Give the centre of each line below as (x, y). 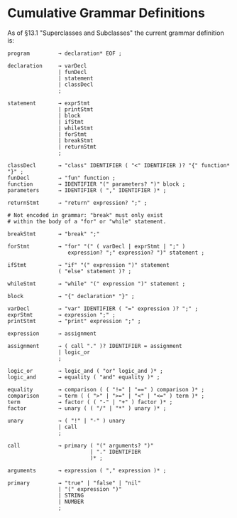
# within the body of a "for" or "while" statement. (87, 221)
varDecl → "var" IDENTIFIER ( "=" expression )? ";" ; (103, 308)
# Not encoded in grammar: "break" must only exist (85, 215)
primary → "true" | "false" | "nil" (74, 483)
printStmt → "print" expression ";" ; (74, 321)
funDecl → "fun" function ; (61, 178)
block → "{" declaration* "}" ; (71, 296)
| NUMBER (71, 502)
